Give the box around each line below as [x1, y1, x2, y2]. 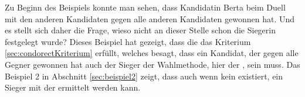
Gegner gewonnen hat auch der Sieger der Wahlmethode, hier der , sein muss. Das [5, 58, 300, 70]
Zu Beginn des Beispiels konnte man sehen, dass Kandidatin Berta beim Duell [5, 1, 286, 13]
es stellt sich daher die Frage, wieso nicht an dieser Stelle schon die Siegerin [5, 24, 276, 36]
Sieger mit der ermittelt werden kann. [5, 81, 141, 93]
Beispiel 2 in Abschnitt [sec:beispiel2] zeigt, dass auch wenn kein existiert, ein [5, 70, 283, 82]
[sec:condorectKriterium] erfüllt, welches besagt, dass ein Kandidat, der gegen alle [5, 47, 299, 59]
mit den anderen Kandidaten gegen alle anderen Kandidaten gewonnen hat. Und [5, 12, 295, 25]
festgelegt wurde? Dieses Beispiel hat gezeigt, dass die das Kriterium [5, 35, 251, 47]
